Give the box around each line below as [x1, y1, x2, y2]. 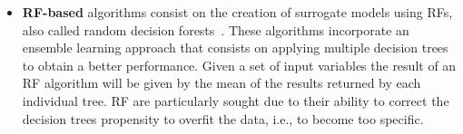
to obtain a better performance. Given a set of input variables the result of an [22, 55, 457, 74]
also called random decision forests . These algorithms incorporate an [22, 20, 409, 39]
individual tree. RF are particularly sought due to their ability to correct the [22, 91, 449, 110]
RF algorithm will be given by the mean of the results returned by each [22, 73, 421, 92]
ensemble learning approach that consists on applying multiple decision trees [22, 38, 448, 57]
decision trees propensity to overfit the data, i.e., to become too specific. [22, 109, 424, 128]
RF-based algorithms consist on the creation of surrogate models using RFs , [22, 3, 453, 21]
